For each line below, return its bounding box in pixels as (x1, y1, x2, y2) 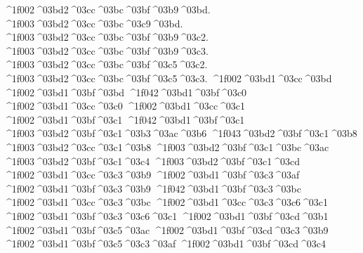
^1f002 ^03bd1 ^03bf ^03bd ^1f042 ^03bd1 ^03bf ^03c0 (4, 84, 247, 99)
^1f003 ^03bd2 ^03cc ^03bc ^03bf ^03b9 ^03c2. (4, 30, 209, 44)
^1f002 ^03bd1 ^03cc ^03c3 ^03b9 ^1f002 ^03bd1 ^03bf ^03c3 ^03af (4, 167, 300, 182)
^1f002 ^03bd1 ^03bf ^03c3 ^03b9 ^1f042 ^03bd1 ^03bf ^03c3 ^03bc (4, 181, 301, 195)
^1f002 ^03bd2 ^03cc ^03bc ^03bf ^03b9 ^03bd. (4, 2, 211, 16)
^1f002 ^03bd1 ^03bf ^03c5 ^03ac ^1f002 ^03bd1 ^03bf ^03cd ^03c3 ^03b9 (4, 222, 329, 237)
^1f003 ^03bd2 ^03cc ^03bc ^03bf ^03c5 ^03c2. (4, 57, 208, 72)
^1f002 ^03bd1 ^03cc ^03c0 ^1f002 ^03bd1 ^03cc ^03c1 (4, 98, 246, 113)
